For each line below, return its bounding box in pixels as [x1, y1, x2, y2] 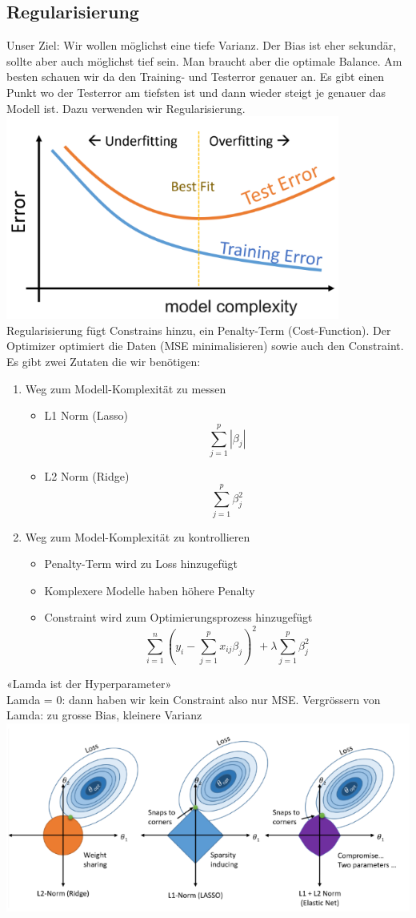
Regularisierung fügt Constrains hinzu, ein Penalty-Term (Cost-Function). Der [6, 321, 391, 338]
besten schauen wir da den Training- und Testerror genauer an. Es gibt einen [6, 68, 385, 85]
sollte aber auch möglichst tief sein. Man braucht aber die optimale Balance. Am [6, 52, 402, 69]
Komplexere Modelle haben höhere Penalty [44, 582, 255, 598]
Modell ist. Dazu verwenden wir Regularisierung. [6, 99, 246, 116]
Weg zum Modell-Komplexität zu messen [25, 380, 226, 397]
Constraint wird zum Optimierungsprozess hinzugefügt [44, 609, 313, 626]
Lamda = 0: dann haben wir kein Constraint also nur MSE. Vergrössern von [6, 691, 381, 707]
